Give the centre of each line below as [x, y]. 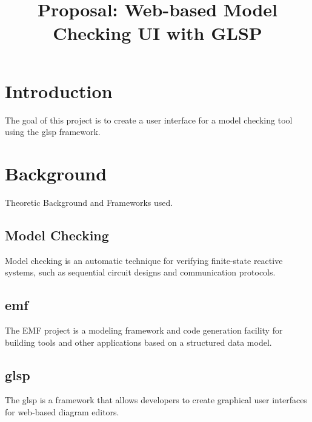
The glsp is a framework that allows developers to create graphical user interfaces [156, 400]
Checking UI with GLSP [158, 33]
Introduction [59, 91]
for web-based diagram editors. [62, 411]
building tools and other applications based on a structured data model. [138, 342]
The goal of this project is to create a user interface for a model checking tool [149, 120]
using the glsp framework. [53, 132]
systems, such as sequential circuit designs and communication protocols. [140, 272]
